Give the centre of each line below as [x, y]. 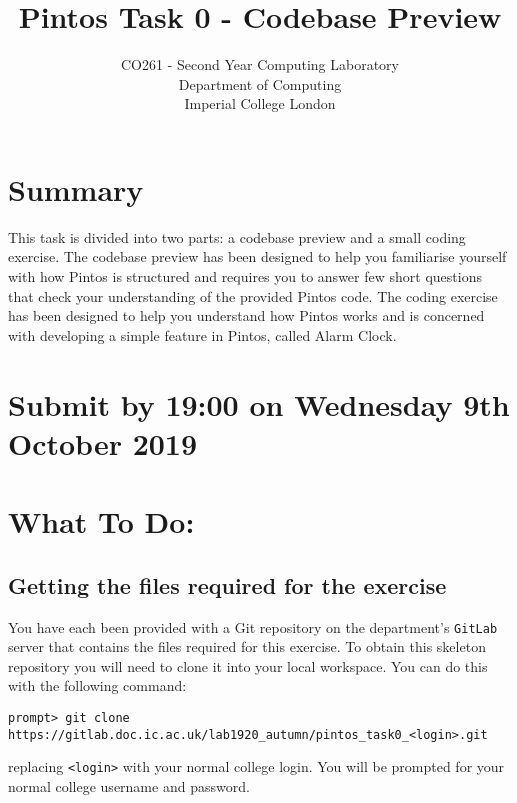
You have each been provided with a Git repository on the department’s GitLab [253, 626]
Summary [76, 188]
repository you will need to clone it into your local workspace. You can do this [248, 665]
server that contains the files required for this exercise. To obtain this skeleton [247, 646]
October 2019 [103, 442]
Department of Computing [260, 83]
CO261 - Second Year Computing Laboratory [260, 64]
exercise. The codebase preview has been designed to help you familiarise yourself [257, 256]
